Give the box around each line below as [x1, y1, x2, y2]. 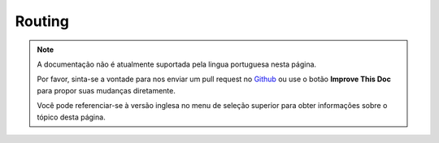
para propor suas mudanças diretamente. [37, 85, 176, 95]
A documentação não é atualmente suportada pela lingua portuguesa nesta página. [37, 59, 317, 69]
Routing [15, 12, 69, 30]
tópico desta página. [37, 112, 106, 122]
